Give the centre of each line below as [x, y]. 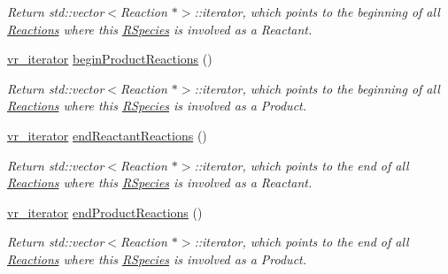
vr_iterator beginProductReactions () [110, 59]
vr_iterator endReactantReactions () [107, 135]
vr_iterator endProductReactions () [105, 212]
